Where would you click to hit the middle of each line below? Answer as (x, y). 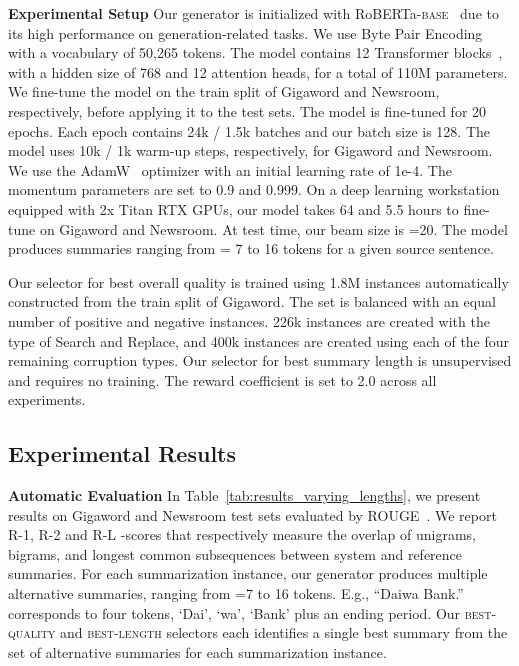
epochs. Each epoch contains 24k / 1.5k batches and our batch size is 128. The (249, 130)
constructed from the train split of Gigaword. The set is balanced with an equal (252, 301)
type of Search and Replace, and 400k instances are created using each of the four (259, 340)
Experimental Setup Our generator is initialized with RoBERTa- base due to (253, 13)
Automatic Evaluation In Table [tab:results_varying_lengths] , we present (244, 495)
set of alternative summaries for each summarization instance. (197, 651)
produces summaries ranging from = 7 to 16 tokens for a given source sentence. (251, 248)
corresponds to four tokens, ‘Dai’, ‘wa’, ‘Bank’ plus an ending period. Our (234, 612)
